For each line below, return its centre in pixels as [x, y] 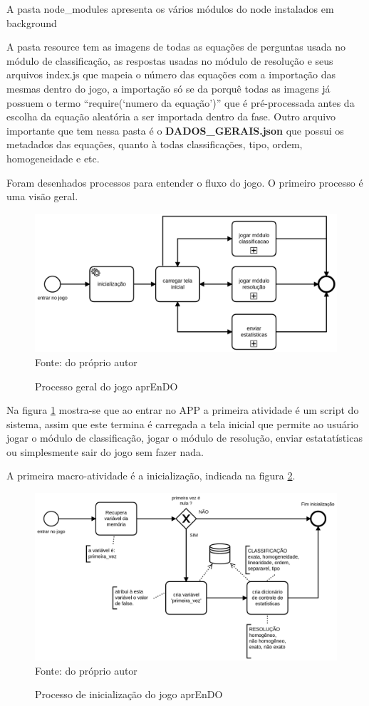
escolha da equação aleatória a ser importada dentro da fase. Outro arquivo [171, 116]
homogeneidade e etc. [53, 158]
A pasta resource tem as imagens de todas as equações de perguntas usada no [176, 47]
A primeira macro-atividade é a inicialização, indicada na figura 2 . [151, 476]
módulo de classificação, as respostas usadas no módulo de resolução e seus [170, 60]
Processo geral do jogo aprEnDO [106, 386]
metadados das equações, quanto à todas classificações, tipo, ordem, [155, 144]
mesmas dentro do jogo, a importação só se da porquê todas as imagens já [168, 88]
